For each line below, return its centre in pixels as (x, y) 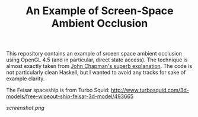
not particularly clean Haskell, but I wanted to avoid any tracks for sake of (96, 73)
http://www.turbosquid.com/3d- (150, 90)
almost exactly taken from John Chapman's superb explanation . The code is (99, 66)
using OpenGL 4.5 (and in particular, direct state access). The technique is (97, 60)
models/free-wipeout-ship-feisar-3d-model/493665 (70, 96)
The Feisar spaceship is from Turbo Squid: (58, 90)
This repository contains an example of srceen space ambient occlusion (94, 54)
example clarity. (25, 79)
